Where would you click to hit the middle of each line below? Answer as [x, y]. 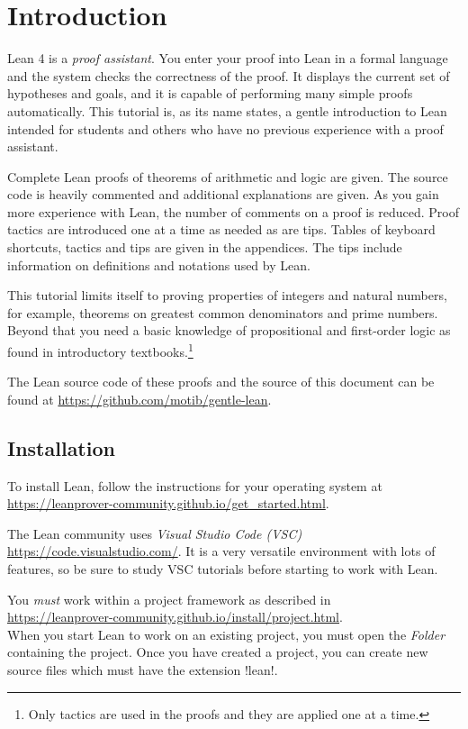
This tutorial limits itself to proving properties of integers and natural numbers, [227, 295]
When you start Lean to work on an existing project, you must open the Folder [226, 634]
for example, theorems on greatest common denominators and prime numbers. [223, 312]
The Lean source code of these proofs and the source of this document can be [221, 382]
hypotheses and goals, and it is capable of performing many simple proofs [210, 93]
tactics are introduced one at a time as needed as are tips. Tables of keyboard [221, 229]
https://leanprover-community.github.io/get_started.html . [168, 503]
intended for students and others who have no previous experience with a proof [225, 128]
